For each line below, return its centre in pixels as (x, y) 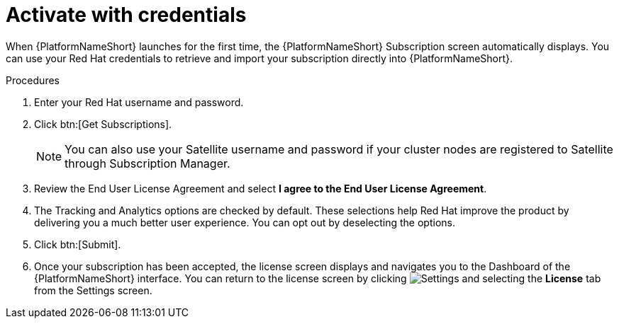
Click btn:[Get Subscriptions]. (103, 124)
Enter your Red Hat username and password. (139, 102)
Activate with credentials (126, 15)
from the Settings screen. (93, 290)
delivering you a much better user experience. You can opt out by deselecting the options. (245, 222)
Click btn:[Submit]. (78, 244)
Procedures (33, 80)
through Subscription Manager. (147, 163)
